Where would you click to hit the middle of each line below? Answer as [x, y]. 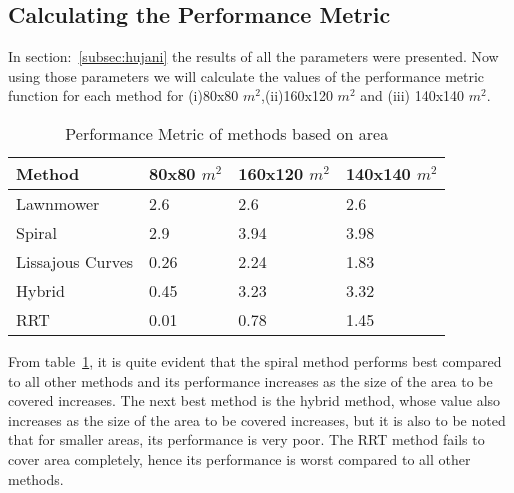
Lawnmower [58, 203]
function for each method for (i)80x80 [123, 95]
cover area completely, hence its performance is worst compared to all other [239, 458]
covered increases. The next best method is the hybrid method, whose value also [254, 400]
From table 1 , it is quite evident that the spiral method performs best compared [255, 360]
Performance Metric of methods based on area [227, 133]
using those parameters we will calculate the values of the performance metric [246, 75]
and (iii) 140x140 [412, 95]
